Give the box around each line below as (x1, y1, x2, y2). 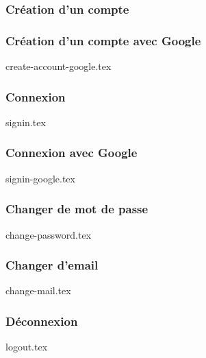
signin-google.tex (5, 171, 75, 185)
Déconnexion (5, 312, 78, 329)
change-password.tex (5, 227, 92, 241)
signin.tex (5, 115, 46, 129)
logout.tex (5, 339, 48, 354)
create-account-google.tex (5, 59, 112, 73)
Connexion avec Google (5, 144, 138, 161)
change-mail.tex (5, 283, 71, 298)
